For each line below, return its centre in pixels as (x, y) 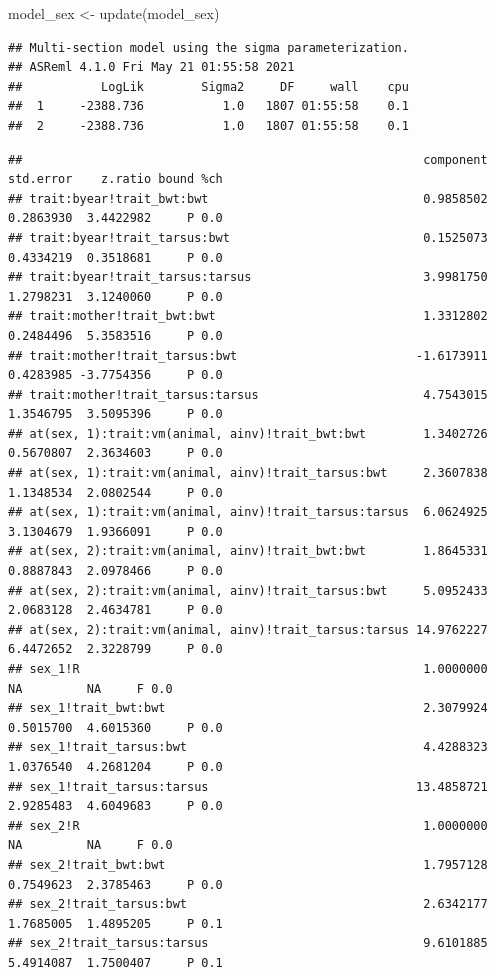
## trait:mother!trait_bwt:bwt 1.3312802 (248, 316)
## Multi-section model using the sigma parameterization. (208, 47)
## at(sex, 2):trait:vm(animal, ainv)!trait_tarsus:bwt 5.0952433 (248, 590)
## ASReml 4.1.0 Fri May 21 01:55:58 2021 (151, 67)
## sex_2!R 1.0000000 (248, 825)
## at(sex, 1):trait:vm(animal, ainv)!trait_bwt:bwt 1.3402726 (248, 433)
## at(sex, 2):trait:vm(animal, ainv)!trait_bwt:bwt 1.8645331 (248, 551)
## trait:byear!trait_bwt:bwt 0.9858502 (248, 198)
